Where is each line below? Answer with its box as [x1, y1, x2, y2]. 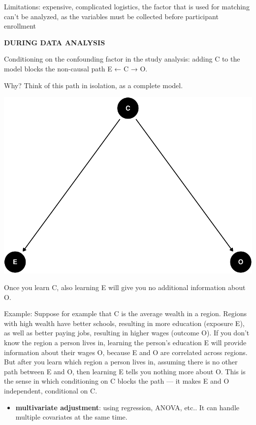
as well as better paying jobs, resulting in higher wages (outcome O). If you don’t [4, 327, 250, 338]
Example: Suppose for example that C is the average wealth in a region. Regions [4, 308, 247, 319]
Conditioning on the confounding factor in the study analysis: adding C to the [4, 54, 240, 64]
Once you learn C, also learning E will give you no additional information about [4, 282, 246, 293]
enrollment [4, 21, 36, 31]
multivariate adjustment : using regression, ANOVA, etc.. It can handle [15, 402, 240, 412]
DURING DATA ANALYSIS [4, 37, 105, 47]
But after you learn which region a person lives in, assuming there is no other [4, 357, 238, 367]
